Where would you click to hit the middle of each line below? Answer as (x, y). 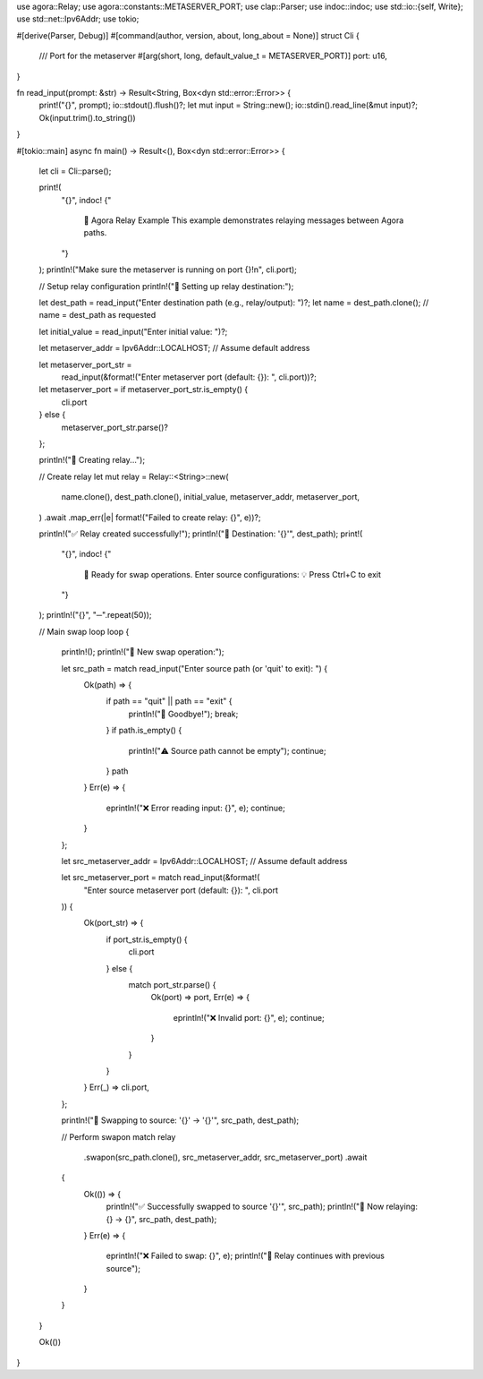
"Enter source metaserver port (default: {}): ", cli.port (181, 890)
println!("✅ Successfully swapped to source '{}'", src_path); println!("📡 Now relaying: (262, 1207)
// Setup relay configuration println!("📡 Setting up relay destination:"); (166, 286)
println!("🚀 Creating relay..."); (92, 460)
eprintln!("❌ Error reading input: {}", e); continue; (195, 808)
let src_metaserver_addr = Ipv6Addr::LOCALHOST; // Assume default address (204, 861)
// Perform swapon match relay (119, 1136)
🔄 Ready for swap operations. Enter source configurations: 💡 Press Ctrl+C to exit (233, 574)
